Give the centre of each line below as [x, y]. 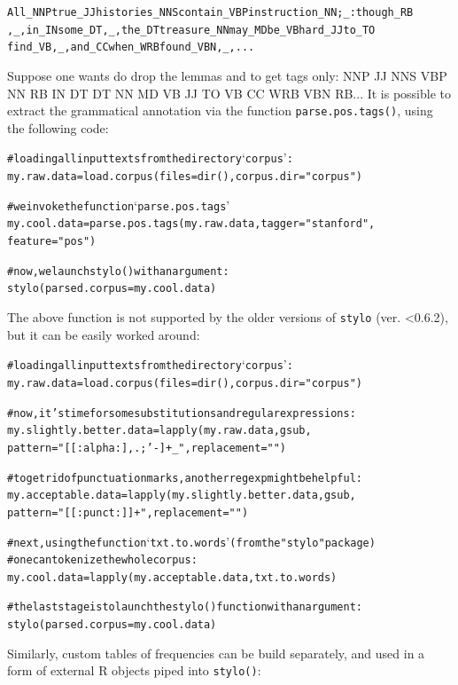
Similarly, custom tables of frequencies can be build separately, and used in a [216, 653]
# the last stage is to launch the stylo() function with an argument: [185, 607]
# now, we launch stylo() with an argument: [118, 271]
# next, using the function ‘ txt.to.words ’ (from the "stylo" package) [191, 541]
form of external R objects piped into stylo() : [134, 670]
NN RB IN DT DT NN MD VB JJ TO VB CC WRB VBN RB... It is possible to [229, 93]
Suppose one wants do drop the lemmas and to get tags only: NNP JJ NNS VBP [227, 75]
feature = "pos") [52, 242]
